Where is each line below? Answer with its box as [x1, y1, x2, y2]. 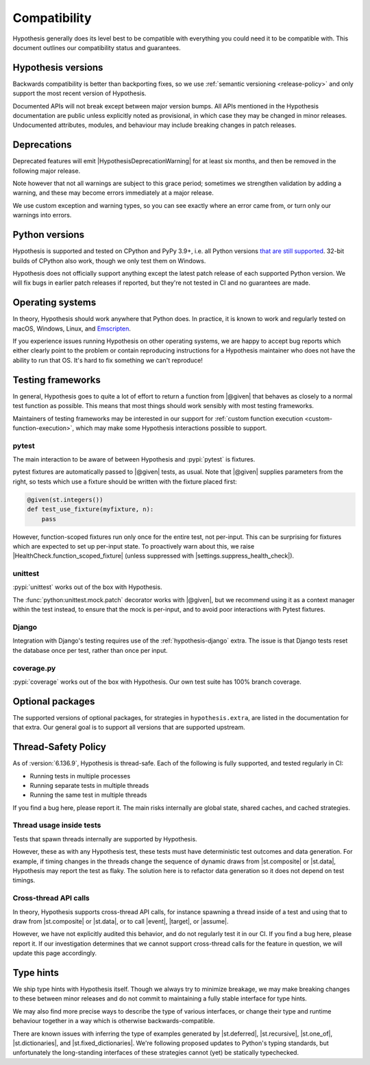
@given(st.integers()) [27, 496, 103, 503]
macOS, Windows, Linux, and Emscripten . [12, 324, 132, 333]
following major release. [12, 167, 81, 175]
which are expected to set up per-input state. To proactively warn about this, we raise [12, 542, 255, 550]
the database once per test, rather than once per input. [12, 646, 168, 654]
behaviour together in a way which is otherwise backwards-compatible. [12, 1017, 215, 1025]
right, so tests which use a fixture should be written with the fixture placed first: [12, 477, 238, 486]
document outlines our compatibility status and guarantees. [12, 43, 181, 51]
